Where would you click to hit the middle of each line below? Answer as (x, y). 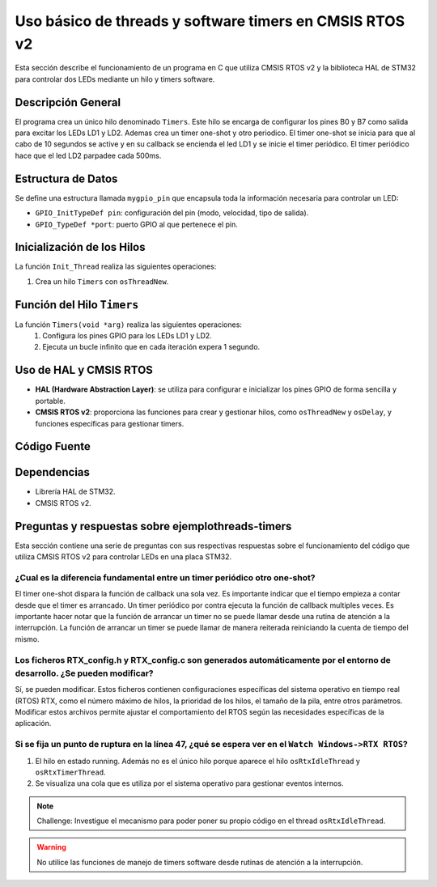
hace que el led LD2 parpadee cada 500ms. (88, 155)
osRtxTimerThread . (70, 772)
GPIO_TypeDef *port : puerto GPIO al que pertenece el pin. (137, 224)
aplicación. (33, 724)
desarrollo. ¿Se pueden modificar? (84, 673)
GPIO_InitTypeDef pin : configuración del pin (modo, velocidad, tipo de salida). (172, 213)
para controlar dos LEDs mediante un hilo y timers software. (115, 79)
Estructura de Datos (66, 178)
